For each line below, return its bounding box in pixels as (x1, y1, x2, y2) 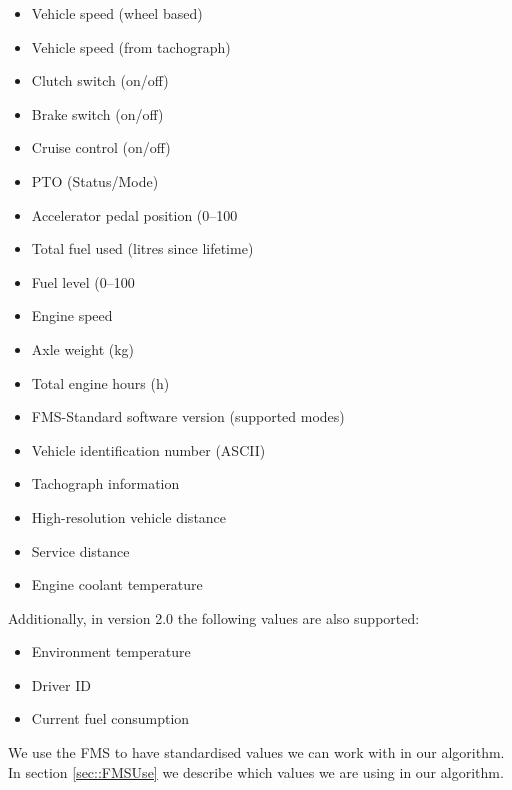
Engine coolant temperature (31, 574, 203, 595)
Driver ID (31, 674, 91, 695)
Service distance (31, 540, 130, 561)
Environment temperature (31, 641, 191, 662)
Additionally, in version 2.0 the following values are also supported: (8, 607, 420, 628)
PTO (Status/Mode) (31, 170, 159, 191)
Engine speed (31, 305, 113, 326)
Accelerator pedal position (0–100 (31, 204, 238, 225)
